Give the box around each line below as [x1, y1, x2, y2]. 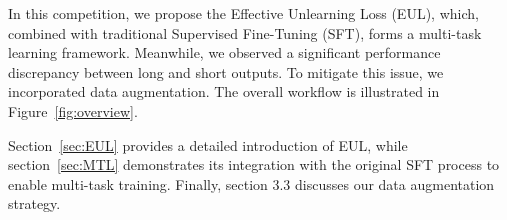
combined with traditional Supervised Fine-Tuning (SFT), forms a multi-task [8, 22, 482, 43]
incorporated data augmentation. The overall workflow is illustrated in [8, 81, 440, 102]
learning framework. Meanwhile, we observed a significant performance [8, 42, 441, 63]
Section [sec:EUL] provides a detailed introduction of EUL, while [8, 134, 408, 155]
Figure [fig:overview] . [8, 100, 138, 121]
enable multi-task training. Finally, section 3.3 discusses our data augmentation [8, 173, 495, 194]
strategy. [8, 193, 61, 214]
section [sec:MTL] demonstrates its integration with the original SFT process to [8, 154, 500, 175]
